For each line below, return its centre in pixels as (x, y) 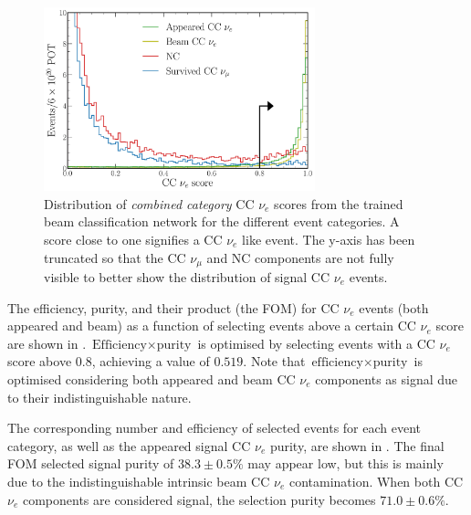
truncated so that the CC (115, 257)
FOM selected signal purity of (91, 463)
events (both (394, 307)
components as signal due (387, 378)
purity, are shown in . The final (357, 445)
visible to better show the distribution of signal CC (187, 276)
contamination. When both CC (376, 481)
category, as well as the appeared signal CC (129, 445)
